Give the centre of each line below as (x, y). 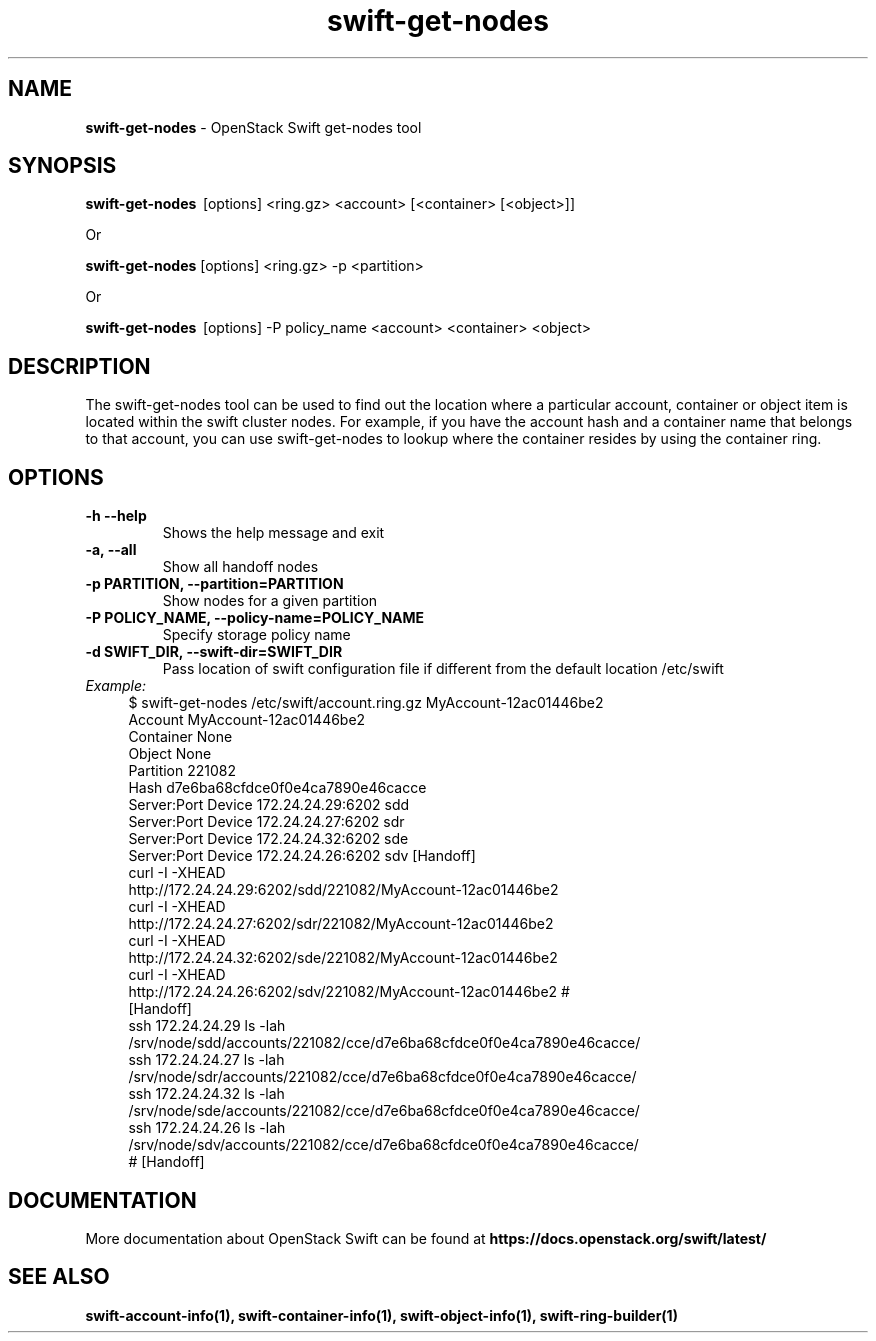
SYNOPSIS (62, 166)
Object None (170, 754)
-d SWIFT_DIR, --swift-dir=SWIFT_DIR (214, 652)
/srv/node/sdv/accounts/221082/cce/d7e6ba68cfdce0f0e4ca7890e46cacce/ (383, 1145)
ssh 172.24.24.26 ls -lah (207, 1128)
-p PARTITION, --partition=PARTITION (214, 584)
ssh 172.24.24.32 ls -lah (206, 1094)
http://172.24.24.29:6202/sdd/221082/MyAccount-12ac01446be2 (343, 890)
